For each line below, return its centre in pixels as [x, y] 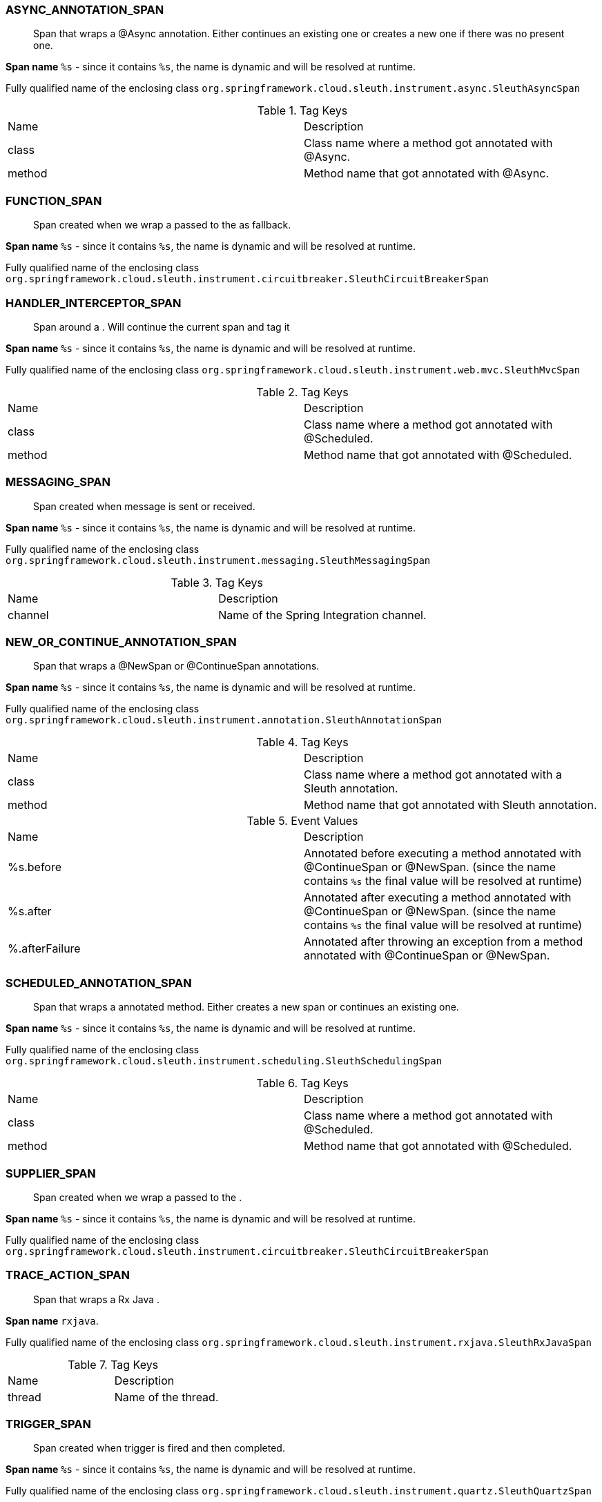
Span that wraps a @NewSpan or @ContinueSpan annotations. [176, 666]
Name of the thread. [166, 1397]
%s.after [30, 911]
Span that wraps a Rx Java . [97, 1299]
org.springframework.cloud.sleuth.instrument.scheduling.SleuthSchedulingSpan [224, 1061]
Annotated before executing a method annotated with [443, 854]
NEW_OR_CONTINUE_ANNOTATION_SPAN [121, 642]
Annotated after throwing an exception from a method [444, 942]
